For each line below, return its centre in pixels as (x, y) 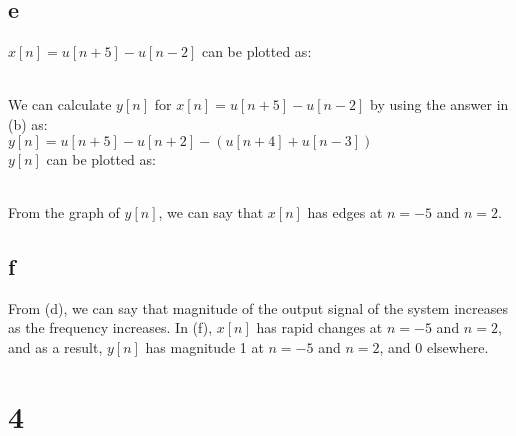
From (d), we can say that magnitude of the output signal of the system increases (258, 307)
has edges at (345, 211)
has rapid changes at (319, 327)
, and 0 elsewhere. (434, 346)
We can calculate (60, 104)
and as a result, (55, 346)
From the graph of (64, 211)
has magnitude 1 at (204, 346)
